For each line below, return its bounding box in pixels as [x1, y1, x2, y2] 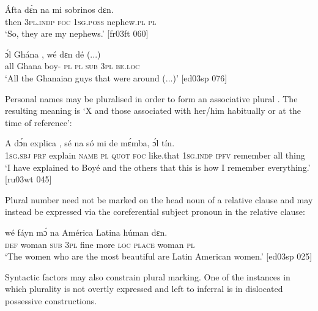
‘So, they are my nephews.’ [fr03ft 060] [5, 27, 149, 40]
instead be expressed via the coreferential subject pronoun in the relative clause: [5, 205, 305, 218]
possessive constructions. [5, 294, 97, 307]
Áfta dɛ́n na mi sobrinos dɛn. [5, 3, 114, 15]
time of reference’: [5, 116, 72, 129]
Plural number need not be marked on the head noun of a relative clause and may [5, 193, 313, 206]
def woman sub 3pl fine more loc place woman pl [5, 238, 195, 250]
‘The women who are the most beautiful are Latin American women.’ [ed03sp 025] [5, 250, 312, 263]
